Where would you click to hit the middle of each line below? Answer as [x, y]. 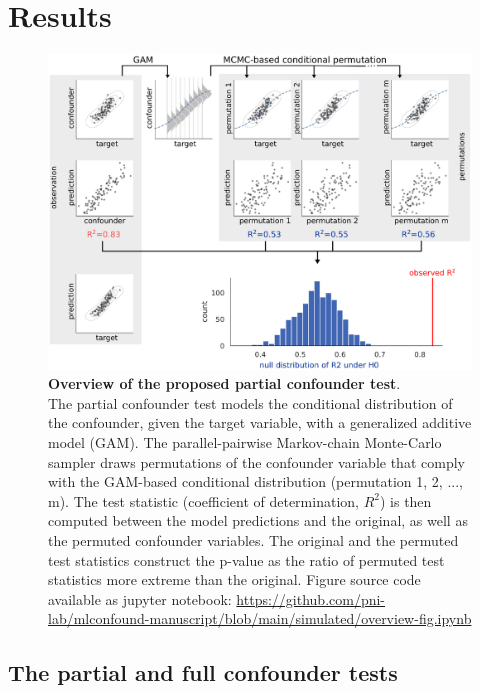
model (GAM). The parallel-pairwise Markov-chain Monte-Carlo [245, 442]
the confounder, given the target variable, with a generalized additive [260, 422]
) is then [405, 500]
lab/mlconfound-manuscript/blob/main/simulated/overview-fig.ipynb [260, 618]
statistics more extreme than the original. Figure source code [234, 579]
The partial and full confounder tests [203, 672]
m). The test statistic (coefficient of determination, [203, 500]
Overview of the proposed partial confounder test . [224, 383]
